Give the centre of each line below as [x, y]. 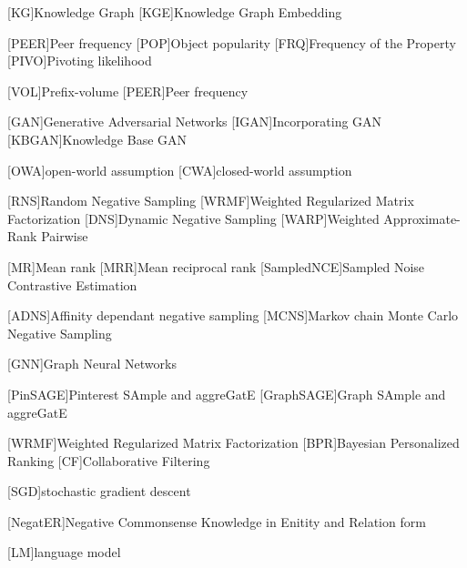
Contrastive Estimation [72, 284]
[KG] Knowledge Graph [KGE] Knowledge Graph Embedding [175, 12]
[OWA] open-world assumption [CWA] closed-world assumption [180, 170]
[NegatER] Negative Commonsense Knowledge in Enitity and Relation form [217, 521]
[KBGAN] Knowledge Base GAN [97, 139]
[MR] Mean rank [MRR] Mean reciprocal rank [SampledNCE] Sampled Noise [216, 266]
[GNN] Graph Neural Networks [92, 364]
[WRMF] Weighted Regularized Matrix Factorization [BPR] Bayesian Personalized [233, 443]
